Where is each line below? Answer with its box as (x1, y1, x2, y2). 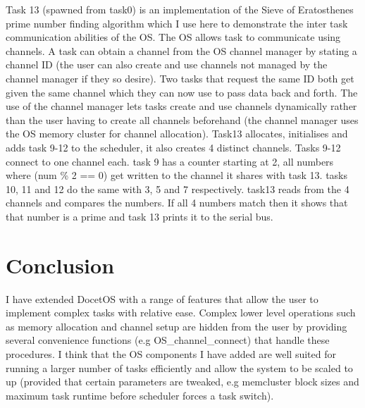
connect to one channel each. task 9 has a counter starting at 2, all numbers (6, 154, 334, 168)
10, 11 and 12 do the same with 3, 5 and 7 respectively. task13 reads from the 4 (6, 181, 349, 196)
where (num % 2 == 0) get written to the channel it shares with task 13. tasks (6, 168, 348, 183)
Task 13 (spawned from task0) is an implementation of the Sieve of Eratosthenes (6, 2, 354, 16)
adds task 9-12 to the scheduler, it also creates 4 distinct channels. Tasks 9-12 (6, 140, 341, 154)
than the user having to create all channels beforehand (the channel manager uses (6, 112, 359, 127)
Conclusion (6, 250, 115, 279)
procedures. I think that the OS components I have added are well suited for (6, 347, 336, 361)
